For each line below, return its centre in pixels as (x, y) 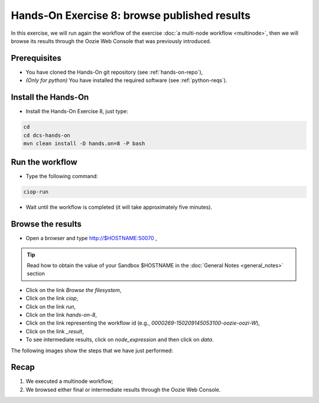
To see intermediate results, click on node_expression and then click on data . (120, 340)
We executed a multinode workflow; (69, 381)
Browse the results (46, 224)
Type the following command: (62, 176)
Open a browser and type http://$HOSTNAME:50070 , (92, 238)
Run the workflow (44, 162)
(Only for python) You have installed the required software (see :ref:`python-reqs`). (126, 80)
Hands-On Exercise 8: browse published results (131, 15)
